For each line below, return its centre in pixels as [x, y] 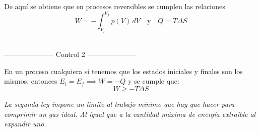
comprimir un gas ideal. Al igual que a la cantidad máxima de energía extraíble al [130, 114]
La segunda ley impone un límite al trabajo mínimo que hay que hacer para [119, 104]
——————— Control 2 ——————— [71, 54]
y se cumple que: [154, 81]
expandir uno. [25, 124]
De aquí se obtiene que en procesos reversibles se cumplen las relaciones [115, 6]
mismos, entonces [31, 81]
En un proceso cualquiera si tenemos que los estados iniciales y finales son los [123, 71]
